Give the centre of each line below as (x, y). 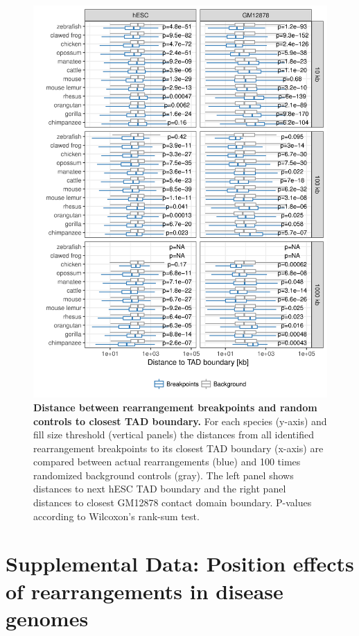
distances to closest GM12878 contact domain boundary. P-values (173, 502)
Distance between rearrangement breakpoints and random (175, 407)
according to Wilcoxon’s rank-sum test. (116, 516)
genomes (47, 618)
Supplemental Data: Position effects (180, 564)
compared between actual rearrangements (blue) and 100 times (167, 462)
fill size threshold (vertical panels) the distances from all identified (174, 435)
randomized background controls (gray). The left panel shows (164, 475)
